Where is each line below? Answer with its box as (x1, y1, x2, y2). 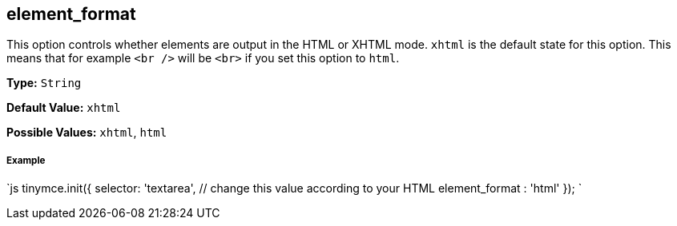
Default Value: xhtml (6, 101, 121, 115)
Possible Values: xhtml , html (6, 125, 167, 140)
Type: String (6, 76, 82, 90)
